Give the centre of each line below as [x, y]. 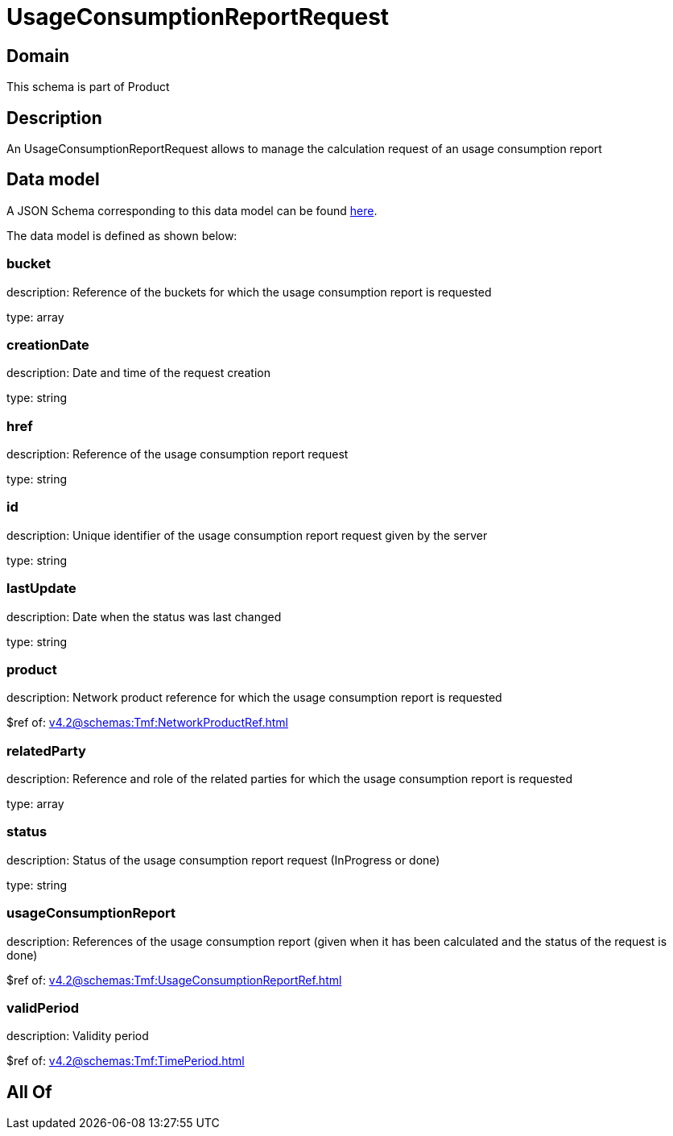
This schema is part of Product [88, 87]
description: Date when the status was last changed [144, 616]
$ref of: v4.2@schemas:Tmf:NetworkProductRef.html [147, 723]
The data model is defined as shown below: [122, 235]
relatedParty [46, 750]
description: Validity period [78, 1036]
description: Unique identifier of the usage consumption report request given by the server [247, 535]
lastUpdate [41, 589]
